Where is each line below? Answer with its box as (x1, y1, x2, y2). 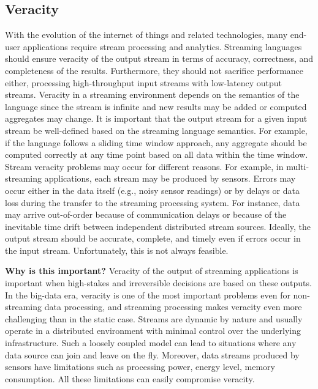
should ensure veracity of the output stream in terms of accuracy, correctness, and (5, 52, 314, 65)
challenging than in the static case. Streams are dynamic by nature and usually (5, 312, 303, 325)
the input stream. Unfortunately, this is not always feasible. (5, 243, 229, 256)
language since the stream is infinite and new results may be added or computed (5, 100, 307, 113)
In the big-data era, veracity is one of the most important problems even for (5, 288, 290, 301)
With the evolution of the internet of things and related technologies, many (5, 28, 288, 41)
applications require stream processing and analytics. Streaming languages (23, 40, 302, 53)
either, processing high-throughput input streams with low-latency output (5, 76, 282, 89)
